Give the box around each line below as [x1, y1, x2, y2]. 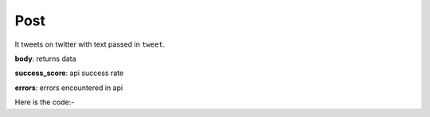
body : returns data [14, 54, 76, 63]
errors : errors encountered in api [14, 83, 123, 92]
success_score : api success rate [14, 68, 124, 78]
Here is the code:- [14, 97, 75, 107]
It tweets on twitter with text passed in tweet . [14, 40, 166, 49]
